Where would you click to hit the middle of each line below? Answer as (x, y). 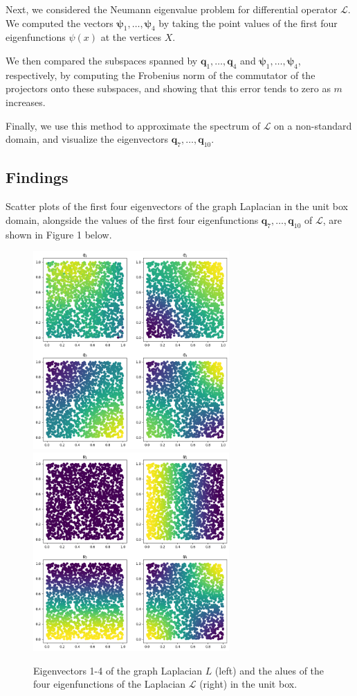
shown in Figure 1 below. (59, 234)
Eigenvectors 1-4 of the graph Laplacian (118, 670)
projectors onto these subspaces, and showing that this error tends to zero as (168, 88)
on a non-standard (313, 125)
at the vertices (131, 37)
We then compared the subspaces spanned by (102, 60)
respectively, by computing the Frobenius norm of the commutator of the (161, 75)
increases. (26, 102)
